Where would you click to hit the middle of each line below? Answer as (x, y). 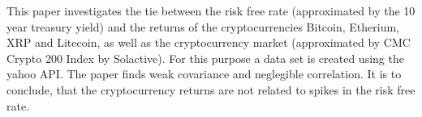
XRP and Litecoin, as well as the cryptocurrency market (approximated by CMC (209, 42)
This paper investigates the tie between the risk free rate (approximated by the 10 (211, 10)
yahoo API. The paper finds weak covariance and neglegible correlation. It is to (204, 74)
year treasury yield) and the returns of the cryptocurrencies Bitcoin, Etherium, (203, 26)
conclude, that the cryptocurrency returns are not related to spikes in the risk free (211, 89)
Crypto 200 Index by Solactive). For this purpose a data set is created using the (205, 58)
